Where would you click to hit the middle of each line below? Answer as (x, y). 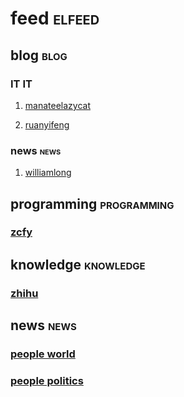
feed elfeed (55, 18)
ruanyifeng (47, 124)
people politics (47, 381)
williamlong (48, 173)
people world (43, 354)
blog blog (39, 55)
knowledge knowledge (78, 264)
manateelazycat (57, 105)
